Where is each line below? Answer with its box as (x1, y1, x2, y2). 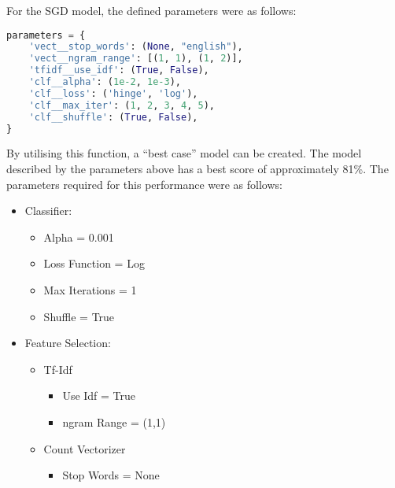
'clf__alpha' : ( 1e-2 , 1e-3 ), (28, 76, 181, 88)
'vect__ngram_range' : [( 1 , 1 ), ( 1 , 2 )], (28, 53, 243, 65)
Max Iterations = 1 (43, 282, 137, 298)
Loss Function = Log (43, 255, 145, 272)
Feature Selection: (24, 335, 111, 351)
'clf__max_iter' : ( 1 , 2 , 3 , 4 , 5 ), (28, 99, 216, 111)
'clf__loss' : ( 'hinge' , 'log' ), (28, 87, 198, 99)
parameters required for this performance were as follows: (6, 176, 282, 192)
